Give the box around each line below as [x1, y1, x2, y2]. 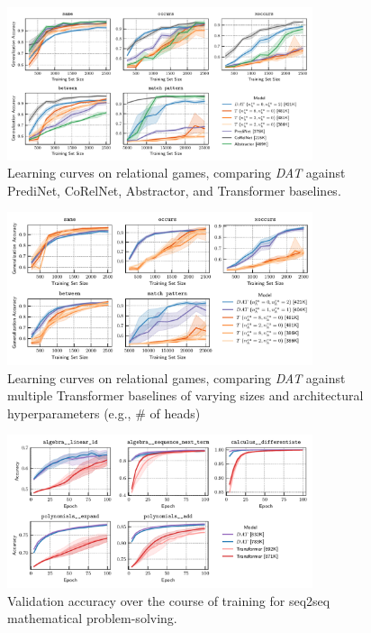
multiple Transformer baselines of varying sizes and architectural [7, 386, 364, 405]
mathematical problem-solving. [7, 609, 177, 628]
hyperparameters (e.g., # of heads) [7, 403, 201, 422]
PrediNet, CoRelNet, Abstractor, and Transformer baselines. [7, 180, 341, 199]
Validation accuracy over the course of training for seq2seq [7, 591, 330, 610]
